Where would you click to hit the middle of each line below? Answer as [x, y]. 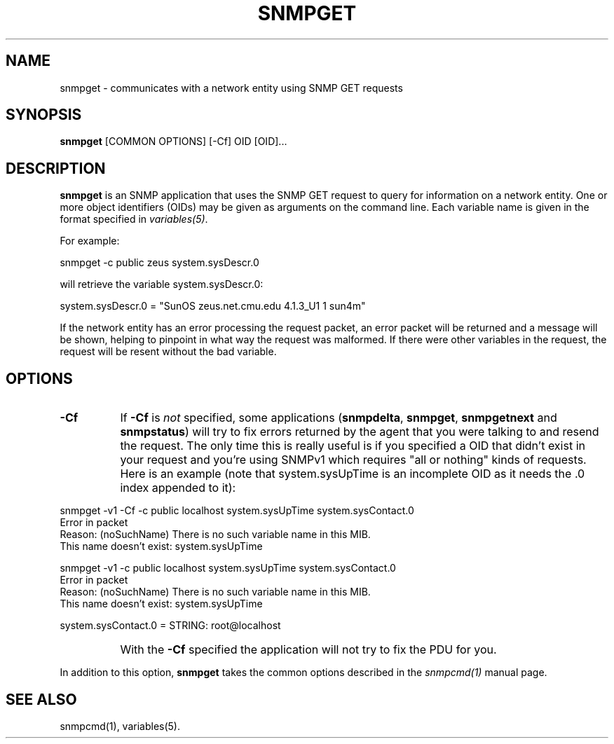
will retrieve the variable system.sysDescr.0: [162, 284]
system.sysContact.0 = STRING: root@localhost [170, 626]
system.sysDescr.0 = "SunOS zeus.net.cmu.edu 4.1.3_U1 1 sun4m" [213, 306]
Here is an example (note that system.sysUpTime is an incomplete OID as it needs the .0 [353, 474]
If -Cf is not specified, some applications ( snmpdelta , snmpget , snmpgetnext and [339, 418]
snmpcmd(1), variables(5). [120, 726]
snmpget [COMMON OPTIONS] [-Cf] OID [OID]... [173, 142]
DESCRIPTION [56, 168]
